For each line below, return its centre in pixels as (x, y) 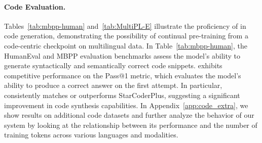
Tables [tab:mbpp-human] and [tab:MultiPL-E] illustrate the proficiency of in (125, 26)
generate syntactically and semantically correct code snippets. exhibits (113, 65)
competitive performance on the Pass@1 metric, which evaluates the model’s (123, 75)
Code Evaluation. (35, 6)
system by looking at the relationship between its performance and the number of (131, 125)
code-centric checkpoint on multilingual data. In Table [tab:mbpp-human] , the (126, 45)
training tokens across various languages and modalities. (91, 135)
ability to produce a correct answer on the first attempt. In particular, (113, 85)
